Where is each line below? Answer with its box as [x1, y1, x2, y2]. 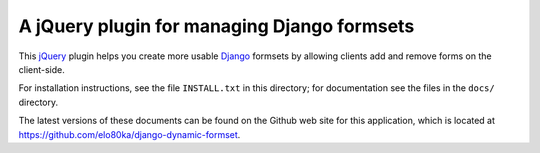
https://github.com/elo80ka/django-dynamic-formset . [18, 128, 241, 140]
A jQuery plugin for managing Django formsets [18, 15, 415, 37]
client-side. [18, 63, 65, 75]
